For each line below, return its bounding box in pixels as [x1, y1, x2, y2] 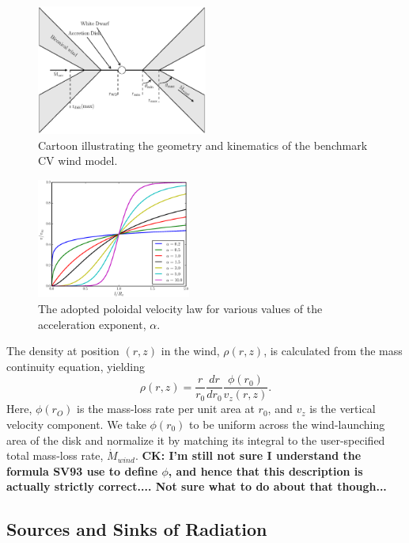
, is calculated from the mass [263, 342, 403, 359]
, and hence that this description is [168, 462, 363, 479]
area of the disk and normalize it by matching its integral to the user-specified [6, 431, 385, 448]
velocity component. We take [6, 415, 146, 432]
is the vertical [309, 400, 376, 417]
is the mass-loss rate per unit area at [77, 400, 255, 417]
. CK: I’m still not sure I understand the [134, 447, 362, 464]
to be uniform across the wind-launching [189, 415, 385, 432]
